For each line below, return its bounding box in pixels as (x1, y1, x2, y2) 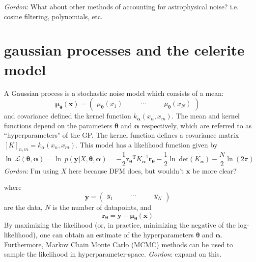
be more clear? (192, 165, 237, 175)
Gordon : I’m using (4, 165, 59, 175)
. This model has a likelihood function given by (76, 139, 218, 149)
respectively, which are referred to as (141, 120, 252, 130)
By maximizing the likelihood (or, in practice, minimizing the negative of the (4, 220, 236, 230)
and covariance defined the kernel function (4, 111, 131, 121)
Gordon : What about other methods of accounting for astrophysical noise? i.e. (4, 1, 239, 11)
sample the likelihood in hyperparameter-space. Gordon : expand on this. (4, 249, 222, 259)
